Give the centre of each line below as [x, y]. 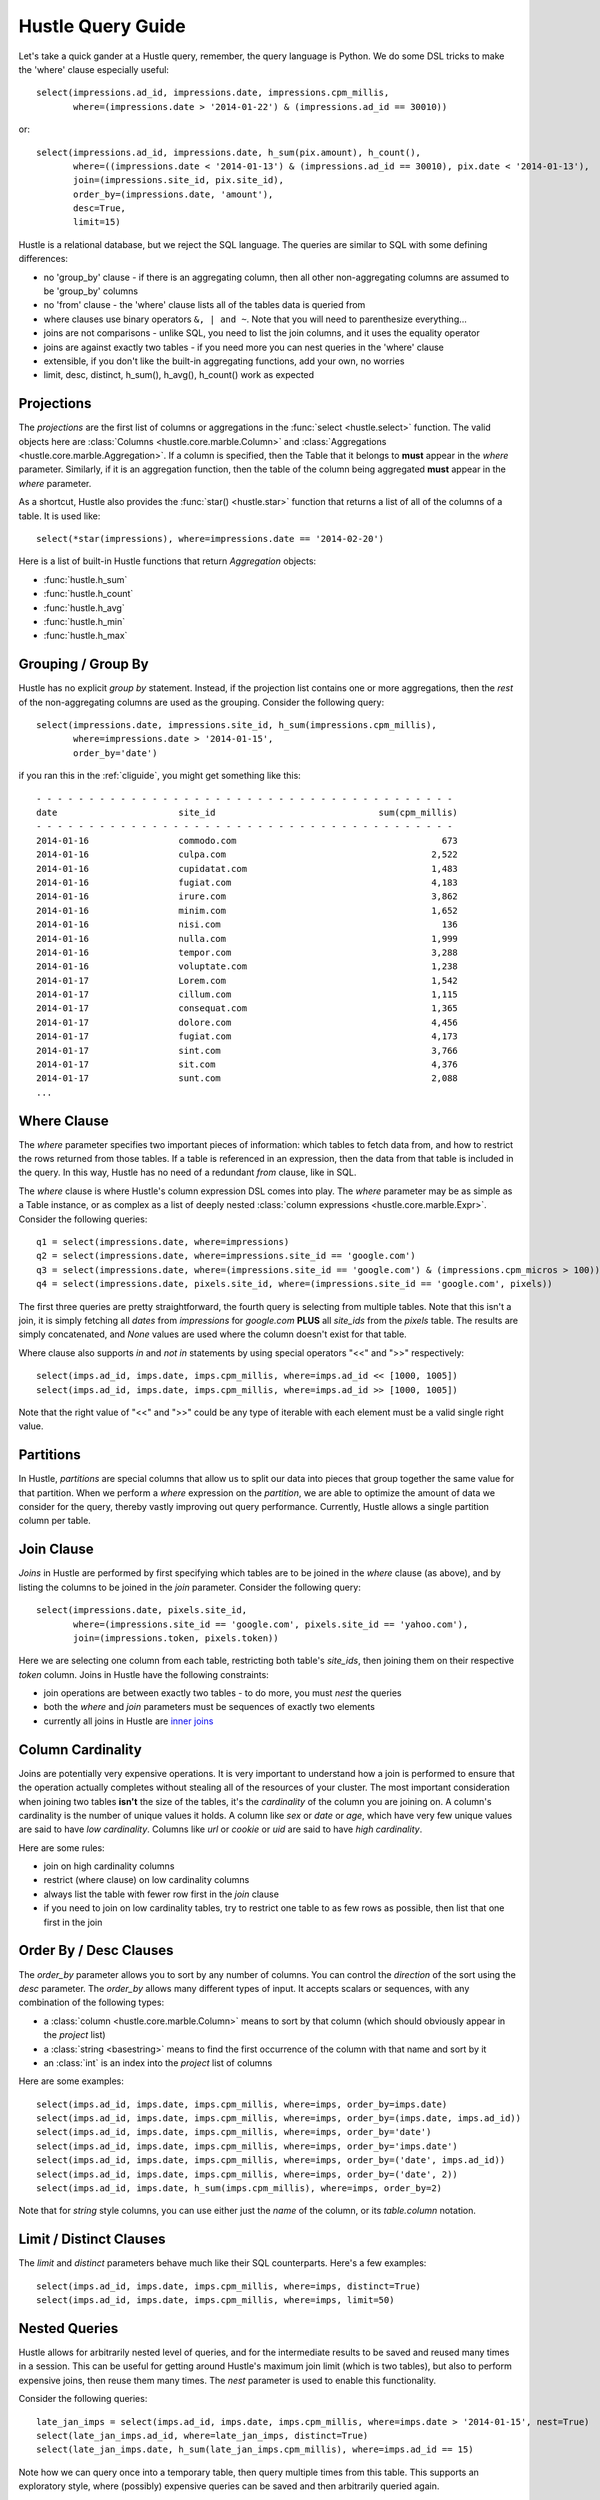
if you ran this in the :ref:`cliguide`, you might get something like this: [160, 776]
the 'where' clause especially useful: [94, 69]
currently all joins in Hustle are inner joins [128, 1721]
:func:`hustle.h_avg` [84, 607]
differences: [43, 259]
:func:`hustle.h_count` [88, 594]
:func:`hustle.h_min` [84, 621]
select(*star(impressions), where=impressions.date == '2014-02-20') [210, 538]
